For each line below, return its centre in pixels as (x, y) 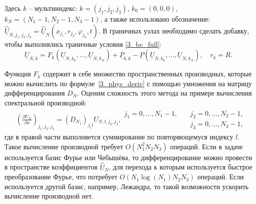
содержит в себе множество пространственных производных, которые (147, 74)
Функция (18, 74)
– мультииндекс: (53, 8)
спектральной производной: (46, 102)
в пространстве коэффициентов (51, 167)
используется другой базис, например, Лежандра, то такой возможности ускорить (127, 186)
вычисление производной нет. (49, 196)
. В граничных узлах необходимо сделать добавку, (174, 30)
